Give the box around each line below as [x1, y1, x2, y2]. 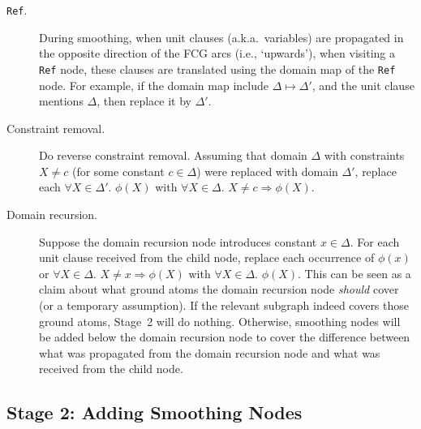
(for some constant [71, 162, 165, 179]
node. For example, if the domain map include [39, 76, 268, 93]
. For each [350, 233, 400, 250]
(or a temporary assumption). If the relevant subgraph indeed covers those [39, 297, 410, 314]
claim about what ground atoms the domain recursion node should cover [39, 281, 399, 298]
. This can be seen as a [298, 264, 411, 281]
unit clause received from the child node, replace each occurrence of [39, 249, 375, 266]
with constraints [324, 147, 405, 164]
